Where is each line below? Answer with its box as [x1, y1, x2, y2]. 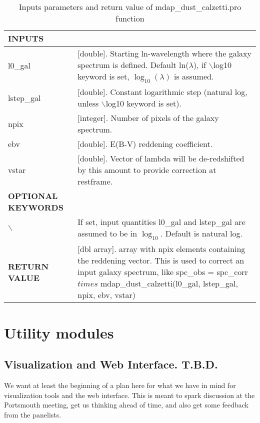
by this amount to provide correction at [77, 164, 216, 176]
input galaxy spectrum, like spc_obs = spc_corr [77, 266, 248, 278]
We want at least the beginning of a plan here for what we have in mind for [4, 379, 236, 390]
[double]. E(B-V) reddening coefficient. [77, 138, 213, 150]
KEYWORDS [8, 201, 63, 213]
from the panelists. [4, 409, 61, 419]
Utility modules [4, 322, 114, 342]
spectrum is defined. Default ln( [77, 59, 189, 70]
